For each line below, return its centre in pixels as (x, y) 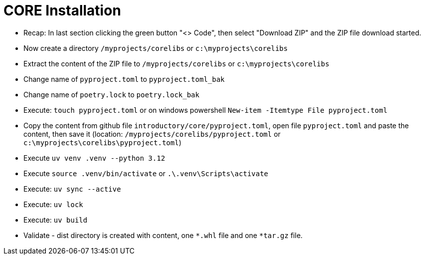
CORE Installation (62, 10)
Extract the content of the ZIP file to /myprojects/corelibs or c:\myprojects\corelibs (176, 63)
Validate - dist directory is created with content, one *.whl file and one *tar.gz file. (163, 235)
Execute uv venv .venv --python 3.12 (94, 158)
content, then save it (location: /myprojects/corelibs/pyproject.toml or (152, 134)
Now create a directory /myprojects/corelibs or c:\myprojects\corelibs (156, 48)
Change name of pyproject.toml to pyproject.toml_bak (124, 79)
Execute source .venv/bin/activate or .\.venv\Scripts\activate (146, 173)
